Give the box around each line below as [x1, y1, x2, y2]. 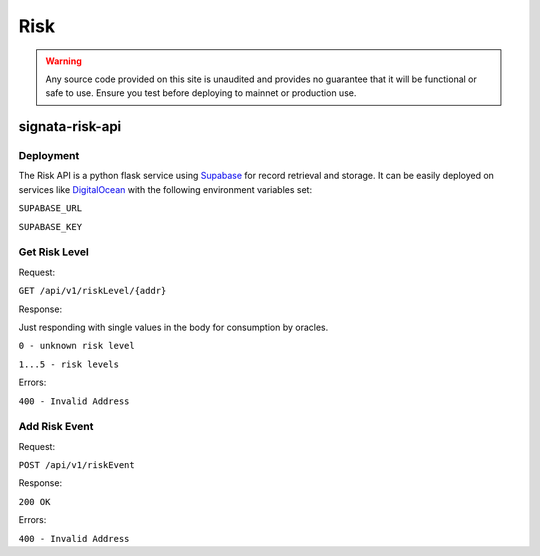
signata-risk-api [18, 118, 122, 135]
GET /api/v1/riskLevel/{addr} [18, 285, 167, 297]
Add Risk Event [18, 420, 94, 434]
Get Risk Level [18, 245, 89, 259]
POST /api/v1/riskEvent [18, 460, 135, 471]
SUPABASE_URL [18, 203, 83, 214]
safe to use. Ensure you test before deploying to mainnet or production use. [45, 87, 357, 99]
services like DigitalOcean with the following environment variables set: [18, 183, 313, 195]
